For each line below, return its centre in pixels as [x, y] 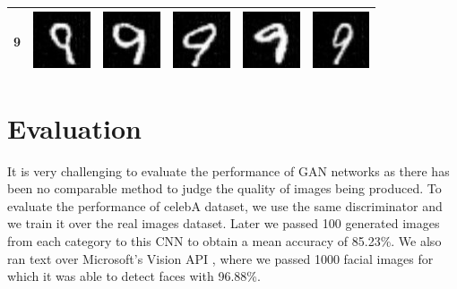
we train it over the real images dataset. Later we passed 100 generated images [224, 223]
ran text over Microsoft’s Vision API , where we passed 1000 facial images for [220, 258]
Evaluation [74, 127]
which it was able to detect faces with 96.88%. [134, 276]
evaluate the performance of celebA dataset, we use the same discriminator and [225, 205]
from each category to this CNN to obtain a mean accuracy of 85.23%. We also [224, 240]
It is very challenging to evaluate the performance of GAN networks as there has [228, 170]
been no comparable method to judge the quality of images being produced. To [224, 188]
